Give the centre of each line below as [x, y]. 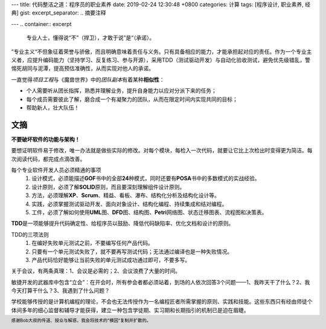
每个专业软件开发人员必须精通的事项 [56, 170]
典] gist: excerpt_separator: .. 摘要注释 [59, 13]
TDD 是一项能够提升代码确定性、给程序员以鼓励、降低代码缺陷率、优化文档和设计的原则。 [123, 223]
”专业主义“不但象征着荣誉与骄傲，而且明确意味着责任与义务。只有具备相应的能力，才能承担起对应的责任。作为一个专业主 [161, 51]
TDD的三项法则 [30, 234]
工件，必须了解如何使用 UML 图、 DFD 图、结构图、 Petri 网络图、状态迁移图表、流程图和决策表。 [149, 212]
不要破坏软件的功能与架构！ [46, 139]
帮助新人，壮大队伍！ [53, 107]
